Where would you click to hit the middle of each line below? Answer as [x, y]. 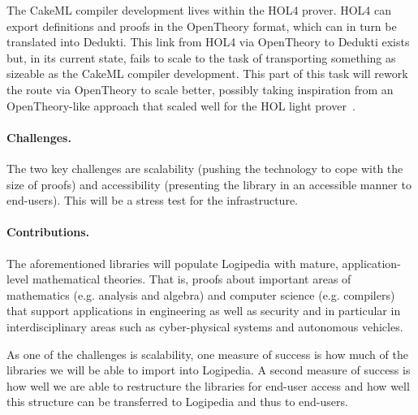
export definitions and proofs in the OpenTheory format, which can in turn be [202, 26]
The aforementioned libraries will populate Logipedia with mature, [172, 263]
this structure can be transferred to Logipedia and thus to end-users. [177, 402]
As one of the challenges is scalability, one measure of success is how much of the [207, 354]
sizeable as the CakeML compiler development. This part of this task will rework [207, 73]
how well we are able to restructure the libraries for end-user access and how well [208, 385]
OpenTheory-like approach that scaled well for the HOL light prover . [181, 105]
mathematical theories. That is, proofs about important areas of [192, 279]
